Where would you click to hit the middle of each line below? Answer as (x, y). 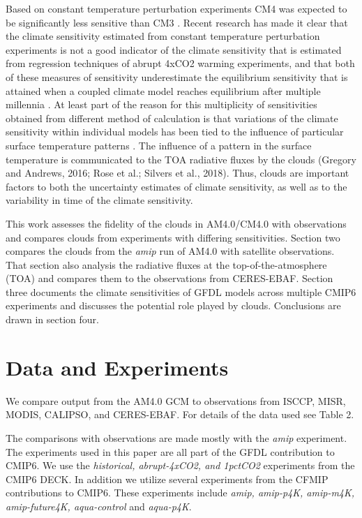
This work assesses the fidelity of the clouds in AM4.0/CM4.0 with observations (176, 223)
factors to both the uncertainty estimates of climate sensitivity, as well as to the (176, 186)
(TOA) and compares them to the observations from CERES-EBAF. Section (169, 278)
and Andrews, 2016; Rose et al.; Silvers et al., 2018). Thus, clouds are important (178, 173)
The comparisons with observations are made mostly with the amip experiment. (176, 437)
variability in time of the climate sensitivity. (99, 200)
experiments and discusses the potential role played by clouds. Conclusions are (173, 305)
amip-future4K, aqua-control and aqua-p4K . (99, 506)
